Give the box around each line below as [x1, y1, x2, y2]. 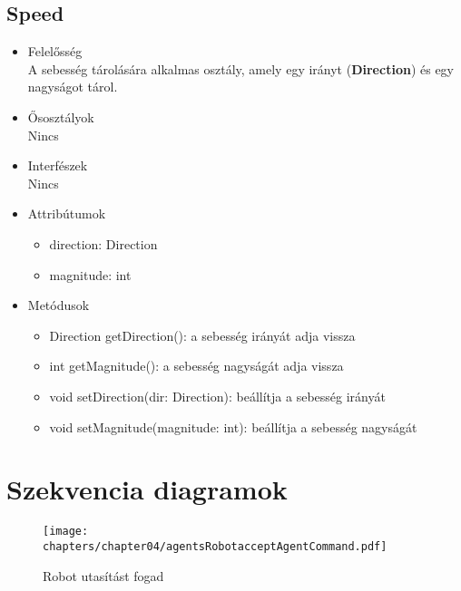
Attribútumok [27, 204, 106, 223]
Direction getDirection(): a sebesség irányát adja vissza [49, 325, 356, 344]
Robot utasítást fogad [43, 566, 164, 585]
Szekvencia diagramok [6, 470, 288, 508]
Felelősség [27, 42, 83, 61]
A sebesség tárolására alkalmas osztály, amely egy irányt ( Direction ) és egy [27, 59, 454, 78]
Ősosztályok [27, 107, 94, 126]
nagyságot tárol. [27, 77, 118, 96]
